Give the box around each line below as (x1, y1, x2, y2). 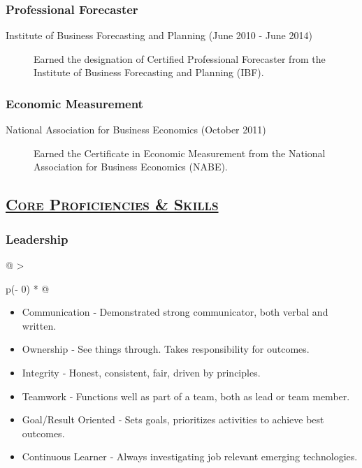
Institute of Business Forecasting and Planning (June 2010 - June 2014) (6, 28, 312, 43)
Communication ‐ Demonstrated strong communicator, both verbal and (22, 305, 328, 319)
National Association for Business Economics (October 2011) (6, 122, 266, 137)
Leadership (6, 230, 68, 247)
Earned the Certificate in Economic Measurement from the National (34, 145, 326, 160)
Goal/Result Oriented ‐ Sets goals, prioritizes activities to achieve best (22, 412, 324, 427)
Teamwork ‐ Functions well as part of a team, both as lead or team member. (22, 388, 350, 403)
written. (22, 318, 57, 332)
